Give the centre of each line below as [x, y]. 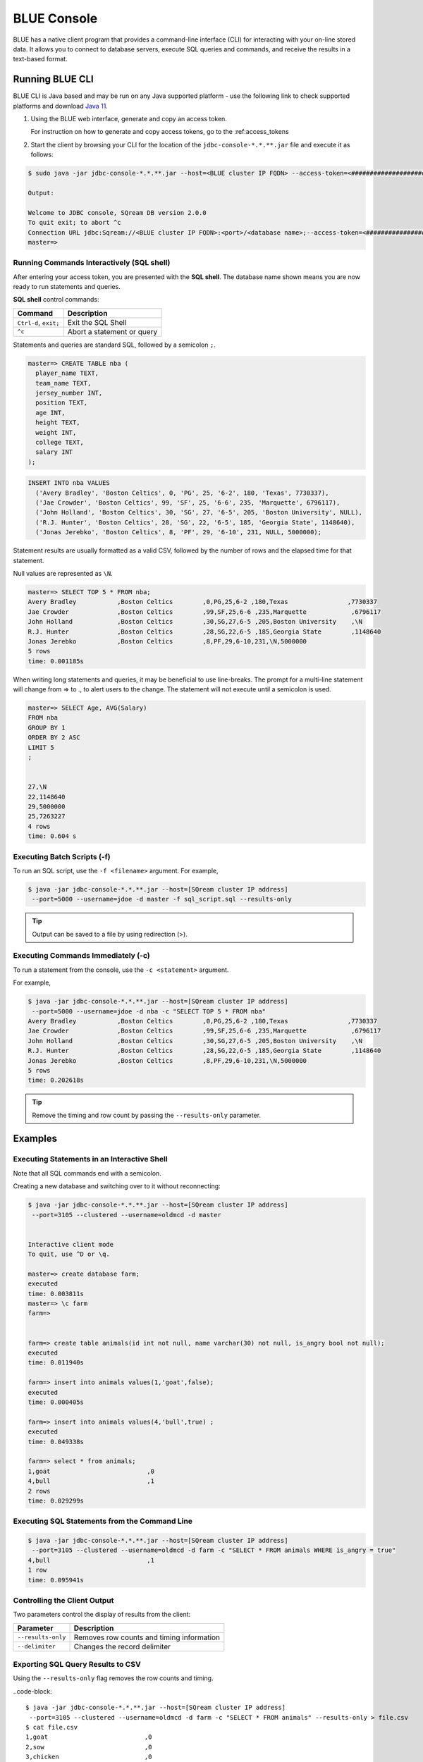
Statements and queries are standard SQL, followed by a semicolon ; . [115, 345]
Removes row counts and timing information [147, 1637]
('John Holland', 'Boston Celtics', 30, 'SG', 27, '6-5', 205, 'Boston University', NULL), [199, 512]
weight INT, [56, 432]
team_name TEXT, [63, 383]
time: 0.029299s [56, 1501]
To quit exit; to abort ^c [74, 223]
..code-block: [32, 1691]
